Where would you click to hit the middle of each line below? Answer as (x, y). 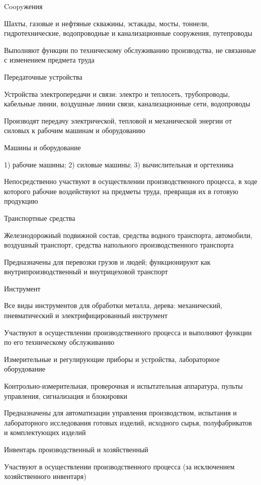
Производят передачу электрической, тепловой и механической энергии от (118, 120)
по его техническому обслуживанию (59, 342)
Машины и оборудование (42, 147)
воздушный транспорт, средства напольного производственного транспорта (119, 245)
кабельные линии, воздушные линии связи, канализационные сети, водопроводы (127, 104)
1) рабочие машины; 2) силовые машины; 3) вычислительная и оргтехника (119, 164)
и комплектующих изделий (45, 432)
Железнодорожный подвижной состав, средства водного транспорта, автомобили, (128, 235)
